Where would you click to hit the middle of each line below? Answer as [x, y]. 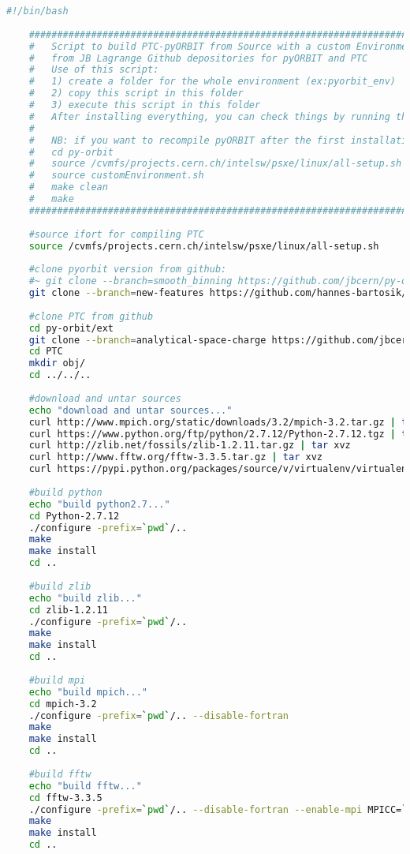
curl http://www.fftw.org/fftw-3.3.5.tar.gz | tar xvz [175, 457]
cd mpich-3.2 [63, 704]
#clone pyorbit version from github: [128, 270]
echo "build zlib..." [85, 598]
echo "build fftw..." [85, 786]
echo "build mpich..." [88, 692]
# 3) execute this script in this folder [145, 105]
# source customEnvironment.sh [116, 176]
